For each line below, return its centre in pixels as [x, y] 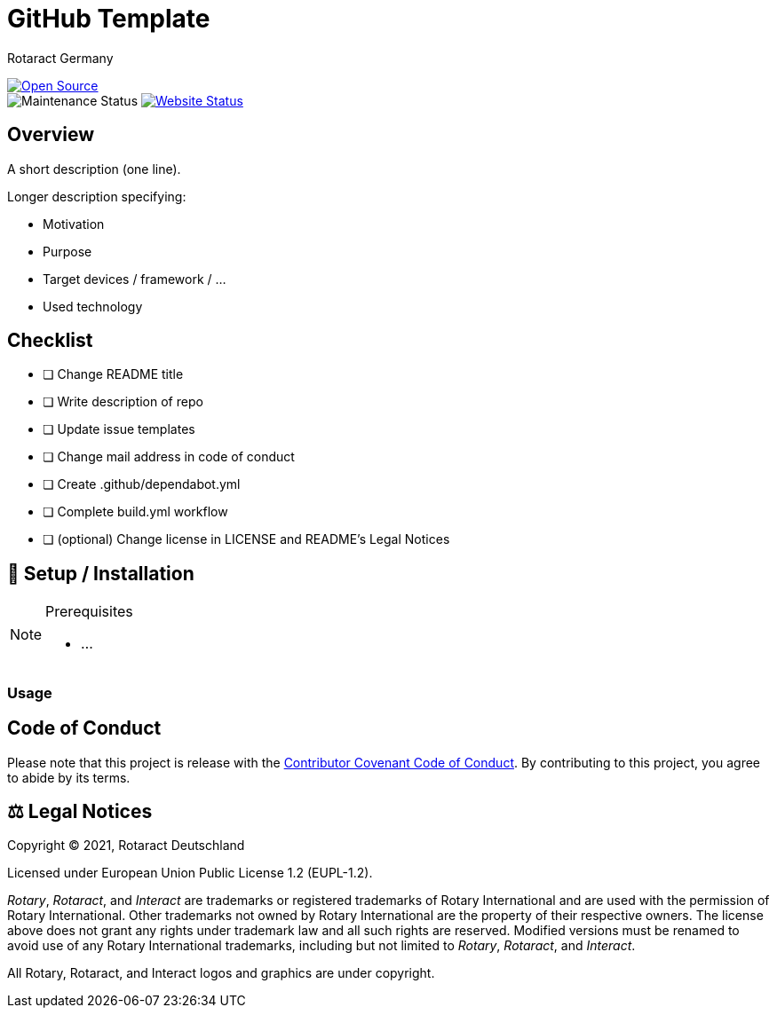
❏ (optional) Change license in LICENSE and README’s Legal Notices [246, 539]
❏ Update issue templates [119, 429]
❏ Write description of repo [123, 402]
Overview [51, 135]
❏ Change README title [113, 374]
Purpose [67, 251]
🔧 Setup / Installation [101, 573]
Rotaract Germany [60, 58]
